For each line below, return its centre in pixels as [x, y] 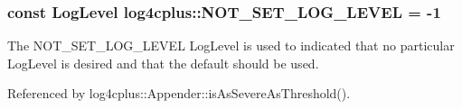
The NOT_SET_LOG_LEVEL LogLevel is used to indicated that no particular [231, 45]
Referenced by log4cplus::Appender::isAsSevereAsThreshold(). [179, 93]
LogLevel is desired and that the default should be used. [163, 63]
